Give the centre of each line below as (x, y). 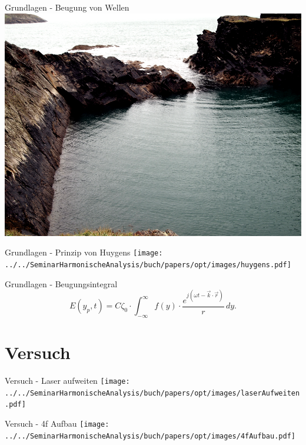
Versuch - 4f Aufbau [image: (57, 423)
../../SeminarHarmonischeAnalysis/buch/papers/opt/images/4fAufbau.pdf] (150, 436)
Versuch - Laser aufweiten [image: (67, 380)
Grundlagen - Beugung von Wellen (67, 7)
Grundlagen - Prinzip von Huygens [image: (84, 252)
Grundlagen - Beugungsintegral (61, 283)
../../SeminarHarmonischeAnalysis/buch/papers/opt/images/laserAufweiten (152, 393)
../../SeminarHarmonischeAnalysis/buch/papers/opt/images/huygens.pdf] (148, 265)
